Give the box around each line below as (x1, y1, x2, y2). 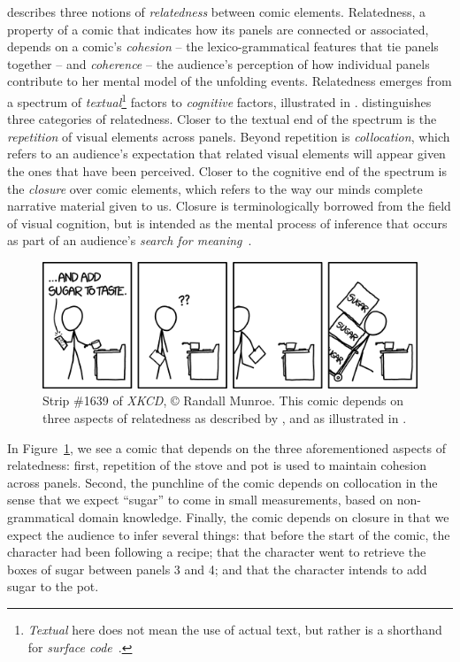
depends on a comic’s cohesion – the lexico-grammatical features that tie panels (7, 37, 439, 56)
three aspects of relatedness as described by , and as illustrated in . (42, 409, 407, 427)
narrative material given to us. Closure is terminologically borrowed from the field (7, 196, 451, 215)
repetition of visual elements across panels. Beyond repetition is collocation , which (7, 127, 450, 145)
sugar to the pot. (7, 577, 99, 596)
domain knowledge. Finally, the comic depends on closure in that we (78, 508, 449, 527)
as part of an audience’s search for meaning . (7, 231, 252, 250)
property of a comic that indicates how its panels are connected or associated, (7, 19, 429, 38)
